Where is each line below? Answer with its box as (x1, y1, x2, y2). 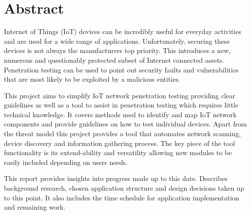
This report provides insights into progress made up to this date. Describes (4, 173, 228, 183)
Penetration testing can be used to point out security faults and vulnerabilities (4, 64, 239, 74)
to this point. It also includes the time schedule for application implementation (4, 192, 239, 202)
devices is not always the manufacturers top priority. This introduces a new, (4, 45, 231, 55)
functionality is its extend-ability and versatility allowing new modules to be (4, 147, 232, 158)
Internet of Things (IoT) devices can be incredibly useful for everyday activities (4, 26, 241, 36)
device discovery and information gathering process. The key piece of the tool (4, 138, 235, 148)
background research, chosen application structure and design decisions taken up (4, 183, 245, 193)
